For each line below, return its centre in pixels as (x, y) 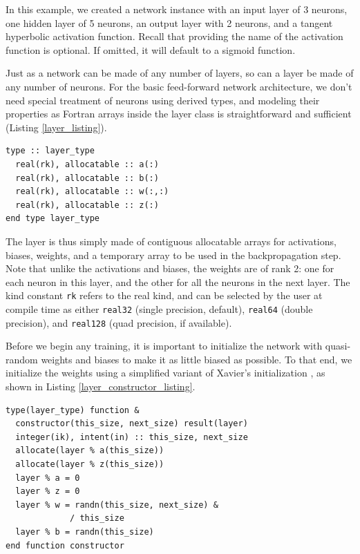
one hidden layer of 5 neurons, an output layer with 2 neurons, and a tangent (169, 22)
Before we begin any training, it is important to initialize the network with (164, 346)
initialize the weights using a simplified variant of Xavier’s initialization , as (165, 373)
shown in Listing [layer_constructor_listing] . (101, 386)
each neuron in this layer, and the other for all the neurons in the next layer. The (178, 281)
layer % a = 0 (48, 478)
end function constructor (65, 545)
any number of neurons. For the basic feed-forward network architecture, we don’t (179, 86)
